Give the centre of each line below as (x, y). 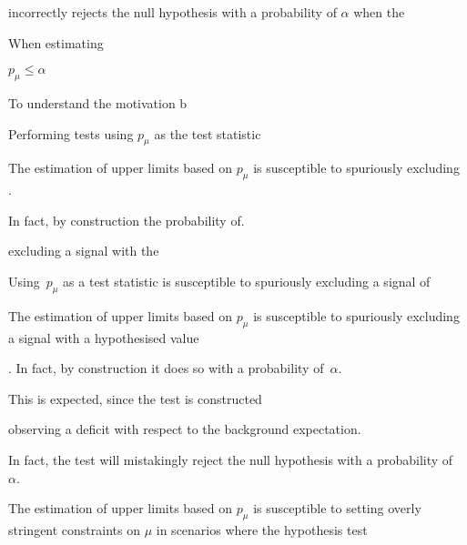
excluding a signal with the (84, 251)
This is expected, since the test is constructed (135, 398)
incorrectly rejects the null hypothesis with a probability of (173, 12)
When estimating (56, 42)
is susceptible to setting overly (337, 508)
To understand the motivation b (98, 102)
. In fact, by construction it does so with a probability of (166, 368)
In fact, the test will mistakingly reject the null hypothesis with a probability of (231, 459)
